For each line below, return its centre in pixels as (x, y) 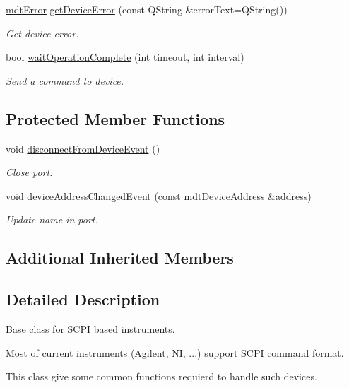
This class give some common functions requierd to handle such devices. (161, 376)
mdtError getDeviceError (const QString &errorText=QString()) (147, 9)
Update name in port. (52, 219)
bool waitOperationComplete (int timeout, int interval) (125, 57)
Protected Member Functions (116, 118)
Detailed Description (83, 299)
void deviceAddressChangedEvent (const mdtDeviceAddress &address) (159, 195)
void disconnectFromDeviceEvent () (83, 148)
